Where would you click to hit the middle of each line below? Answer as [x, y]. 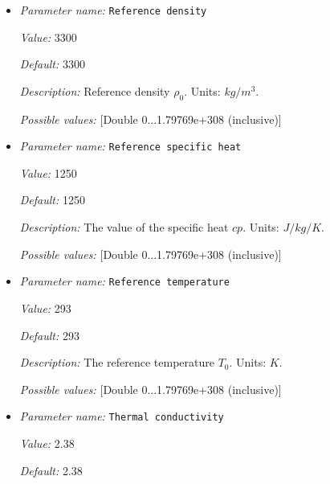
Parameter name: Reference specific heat [130, 146]
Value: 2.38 [47, 443]
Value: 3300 [48, 37]
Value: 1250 [48, 172]
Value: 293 [45, 308]
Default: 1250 [52, 200]
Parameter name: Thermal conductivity [122, 416]
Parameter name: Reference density [113, 10]
